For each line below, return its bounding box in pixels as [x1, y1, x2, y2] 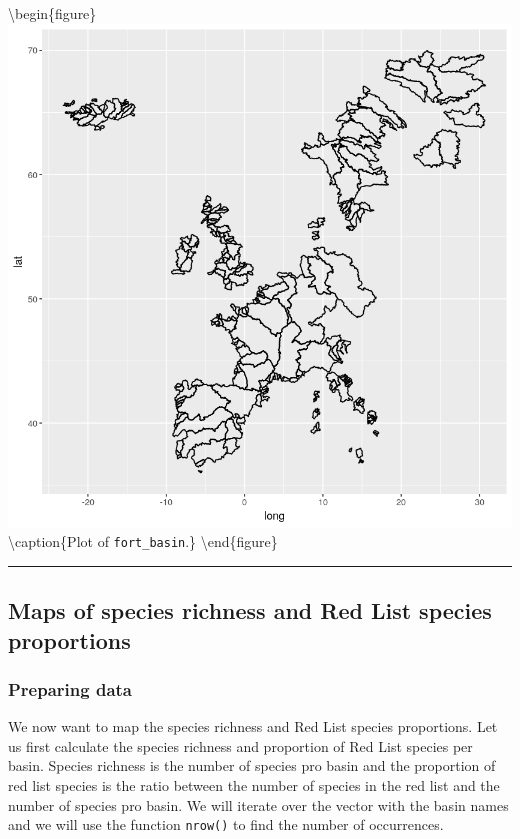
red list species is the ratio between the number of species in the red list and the [8, 775, 500, 796]
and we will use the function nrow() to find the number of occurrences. [8, 814, 444, 835]
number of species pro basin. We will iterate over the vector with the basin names [8, 794, 509, 815]
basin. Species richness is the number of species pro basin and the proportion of [8, 755, 496, 776]
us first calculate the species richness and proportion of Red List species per [8, 735, 473, 756]
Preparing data [8, 676, 132, 701]
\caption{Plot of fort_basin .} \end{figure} [8, 531, 278, 552]
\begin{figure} [8, 3, 97, 23]
